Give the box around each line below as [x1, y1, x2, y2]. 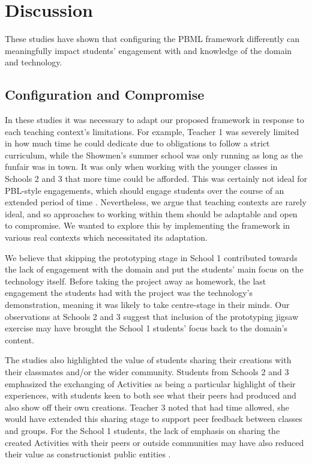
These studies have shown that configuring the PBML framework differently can [5, 32, 300, 45]
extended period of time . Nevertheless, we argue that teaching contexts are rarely [5, 196, 307, 208]
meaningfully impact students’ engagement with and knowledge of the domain [5, 44, 292, 56]
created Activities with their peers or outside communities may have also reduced [5, 436, 304, 448]
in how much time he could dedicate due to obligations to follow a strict [5, 137, 270, 149]
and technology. [5, 56, 62, 68]
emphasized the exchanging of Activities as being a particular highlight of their [5, 377, 296, 390]
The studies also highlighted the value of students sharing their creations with [5, 354, 292, 366]
